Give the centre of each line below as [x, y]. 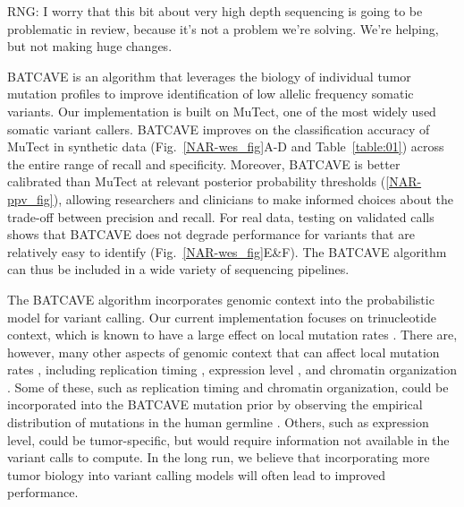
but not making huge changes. [90, 46]
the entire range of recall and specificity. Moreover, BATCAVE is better [204, 163]
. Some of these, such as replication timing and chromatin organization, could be [228, 387]
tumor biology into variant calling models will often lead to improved [196, 474]
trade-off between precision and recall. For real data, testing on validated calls [221, 216]
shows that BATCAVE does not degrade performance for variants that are [211, 234]
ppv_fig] [30, 198]
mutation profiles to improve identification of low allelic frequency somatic [211, 94]
